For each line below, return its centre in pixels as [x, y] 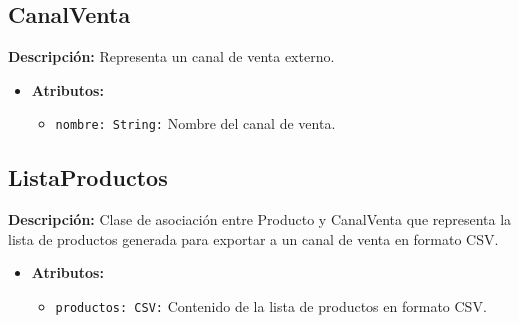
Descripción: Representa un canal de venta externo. [171, 56]
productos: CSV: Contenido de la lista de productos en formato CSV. [271, 306]
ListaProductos [88, 177]
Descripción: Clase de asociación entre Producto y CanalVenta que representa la [260, 219]
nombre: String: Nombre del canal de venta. [195, 123]
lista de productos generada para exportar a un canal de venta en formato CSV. [253, 238]
